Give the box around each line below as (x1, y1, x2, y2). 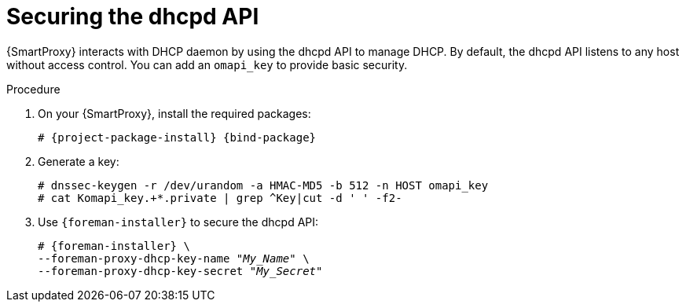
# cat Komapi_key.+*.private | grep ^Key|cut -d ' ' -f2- (38, 191, 402, 204)
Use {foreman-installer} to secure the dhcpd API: (38, 214, 319, 229)
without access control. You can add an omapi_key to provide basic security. (6, 57, 408, 71)
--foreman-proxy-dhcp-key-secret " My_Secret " (38, 264, 323, 277)
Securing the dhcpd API (6, 3, 259, 30)
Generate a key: (38, 154, 119, 168)
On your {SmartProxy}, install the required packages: (38, 106, 311, 120)
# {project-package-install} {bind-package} (38, 130, 317, 144)
